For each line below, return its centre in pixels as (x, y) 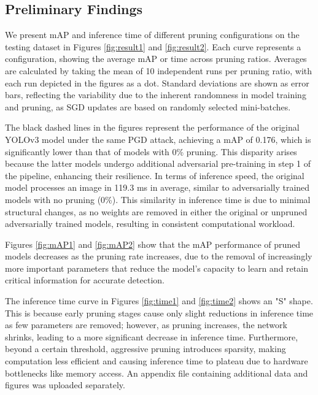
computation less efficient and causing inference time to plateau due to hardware (157, 361)
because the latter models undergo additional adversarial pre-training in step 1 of (158, 163)
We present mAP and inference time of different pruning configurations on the (152, 35)
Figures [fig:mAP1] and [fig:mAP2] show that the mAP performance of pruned (153, 244)
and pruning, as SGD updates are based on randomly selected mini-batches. (148, 106)
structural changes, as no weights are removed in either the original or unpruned (156, 211)
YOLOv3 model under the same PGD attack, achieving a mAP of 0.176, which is (158, 139)
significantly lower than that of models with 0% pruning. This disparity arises (151, 151)
